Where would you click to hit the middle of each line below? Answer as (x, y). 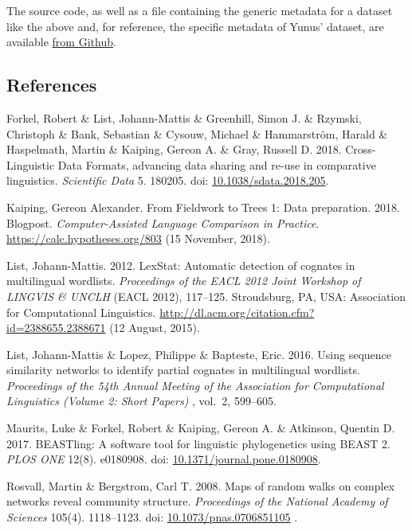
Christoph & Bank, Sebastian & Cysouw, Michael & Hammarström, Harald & (197, 133)
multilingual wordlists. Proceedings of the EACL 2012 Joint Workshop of (184, 281)
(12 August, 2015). (155, 328)
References (52, 85)
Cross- (361, 149)
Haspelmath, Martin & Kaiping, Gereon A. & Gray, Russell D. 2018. (174, 149)
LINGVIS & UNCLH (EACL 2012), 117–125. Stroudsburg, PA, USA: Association (206, 296)
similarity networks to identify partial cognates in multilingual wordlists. (183, 370)
